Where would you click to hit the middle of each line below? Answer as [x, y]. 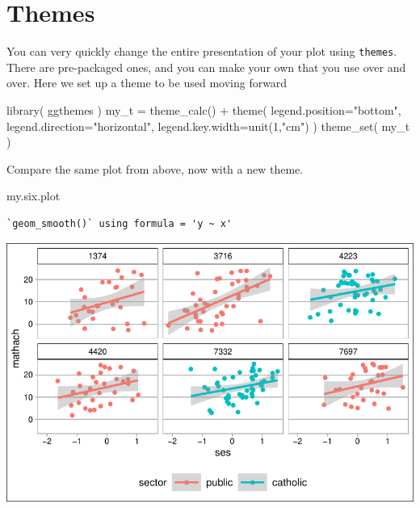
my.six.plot [34, 196]
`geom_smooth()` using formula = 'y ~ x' [120, 223]
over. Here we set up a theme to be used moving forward [147, 83]
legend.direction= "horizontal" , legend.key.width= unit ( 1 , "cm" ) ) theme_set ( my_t [208, 126]
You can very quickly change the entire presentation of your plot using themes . [202, 51]
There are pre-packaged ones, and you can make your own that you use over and [206, 67]
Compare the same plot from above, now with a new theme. [155, 168]
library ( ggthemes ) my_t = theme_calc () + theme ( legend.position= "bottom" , [204, 109]
